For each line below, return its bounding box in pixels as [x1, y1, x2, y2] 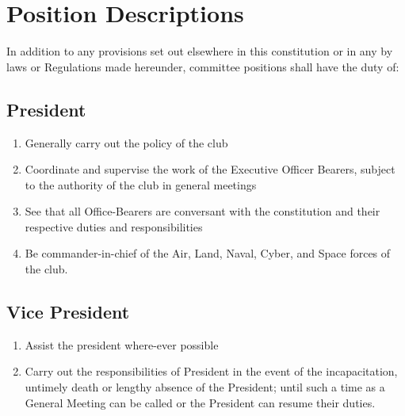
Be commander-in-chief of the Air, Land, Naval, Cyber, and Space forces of [25, 245, 391, 261]
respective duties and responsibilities [25, 218, 203, 235]
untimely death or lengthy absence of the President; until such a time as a [25, 379, 385, 395]
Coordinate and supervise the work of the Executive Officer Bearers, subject [25, 161, 395, 177]
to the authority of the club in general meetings [25, 176, 257, 193]
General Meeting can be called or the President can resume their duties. [25, 394, 376, 410]
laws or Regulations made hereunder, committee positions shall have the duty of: [6, 58, 399, 74]
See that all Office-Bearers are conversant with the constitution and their [25, 203, 380, 219]
